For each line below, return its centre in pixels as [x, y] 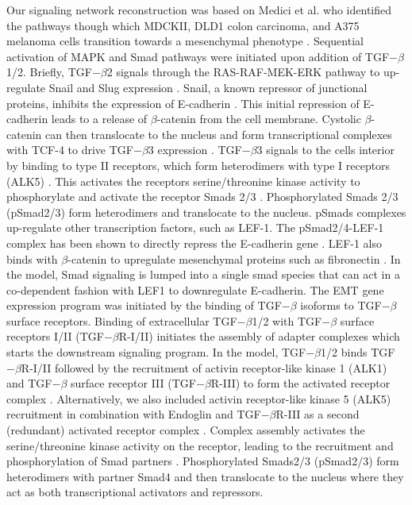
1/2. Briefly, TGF [49, 72]
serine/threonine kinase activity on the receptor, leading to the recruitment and [200, 445]
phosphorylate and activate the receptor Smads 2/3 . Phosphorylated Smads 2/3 [202, 197]
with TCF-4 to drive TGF [70, 150]
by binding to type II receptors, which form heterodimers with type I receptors [198, 165]
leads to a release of [99, 119]
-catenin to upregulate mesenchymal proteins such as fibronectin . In [234, 258]
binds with [32, 258]
